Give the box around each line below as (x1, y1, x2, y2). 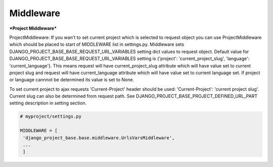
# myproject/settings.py (20, 114, 82, 120)
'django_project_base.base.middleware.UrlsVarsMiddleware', (23, 135, 175, 141)
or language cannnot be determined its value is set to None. (9, 77, 134, 83)
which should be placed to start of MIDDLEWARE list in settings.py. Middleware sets (9, 41, 185, 47)
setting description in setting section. (9, 100, 87, 106)
